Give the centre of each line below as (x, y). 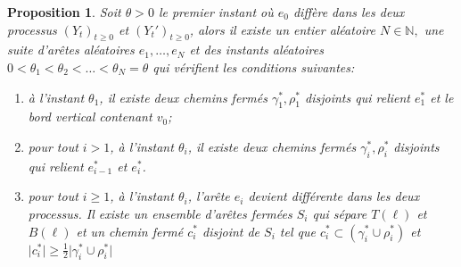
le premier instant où (216, 12)
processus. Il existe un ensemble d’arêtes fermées (160, 213)
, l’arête (209, 196)
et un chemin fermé (130, 231)
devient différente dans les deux (334, 196)
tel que (297, 231)
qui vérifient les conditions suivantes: (254, 67)
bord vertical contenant (90, 117)
